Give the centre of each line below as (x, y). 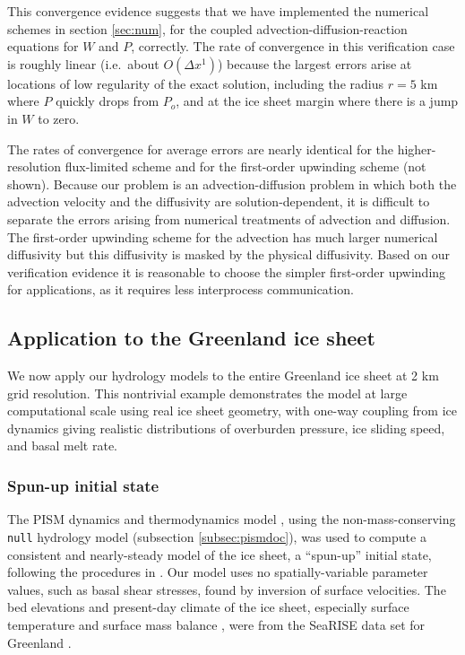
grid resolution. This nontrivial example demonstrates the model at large (207, 393)
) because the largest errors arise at (314, 63)
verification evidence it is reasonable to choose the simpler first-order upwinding (227, 271)
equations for (43, 46)
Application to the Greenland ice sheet (191, 338)
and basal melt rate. (63, 445)
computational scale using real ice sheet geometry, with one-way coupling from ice (232, 410)
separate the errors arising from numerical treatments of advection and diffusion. (229, 218)
